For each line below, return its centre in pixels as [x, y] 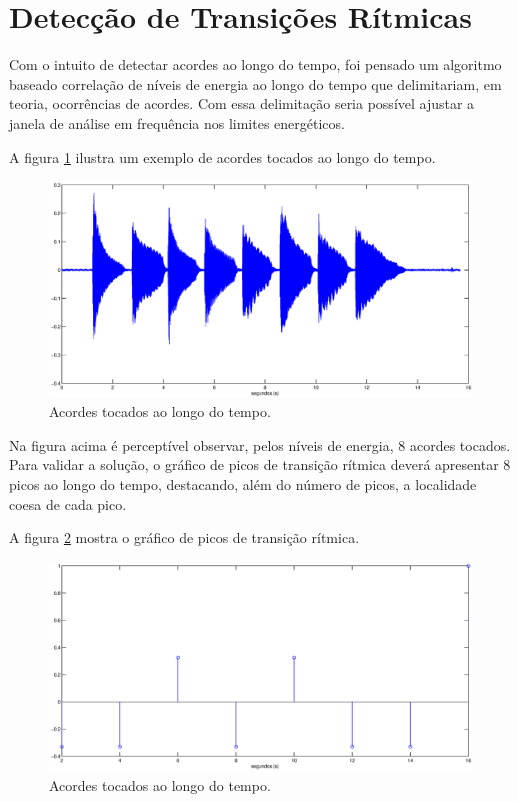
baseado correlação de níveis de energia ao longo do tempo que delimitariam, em [255, 83]
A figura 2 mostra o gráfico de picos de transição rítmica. [184, 537]
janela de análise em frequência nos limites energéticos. [177, 122]
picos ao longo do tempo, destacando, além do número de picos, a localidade [243, 484]
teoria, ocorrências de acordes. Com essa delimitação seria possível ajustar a [242, 103]
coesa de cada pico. [68, 503]
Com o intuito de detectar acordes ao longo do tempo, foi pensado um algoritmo [255, 64]
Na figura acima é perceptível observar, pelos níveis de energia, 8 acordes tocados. [260, 444]
